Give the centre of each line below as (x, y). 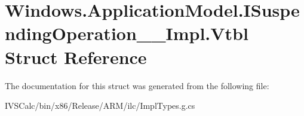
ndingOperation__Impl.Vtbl (127, 33)
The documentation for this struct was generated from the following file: (137, 85)
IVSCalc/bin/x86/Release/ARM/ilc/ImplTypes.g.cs (100, 106)
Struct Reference (76, 57)
